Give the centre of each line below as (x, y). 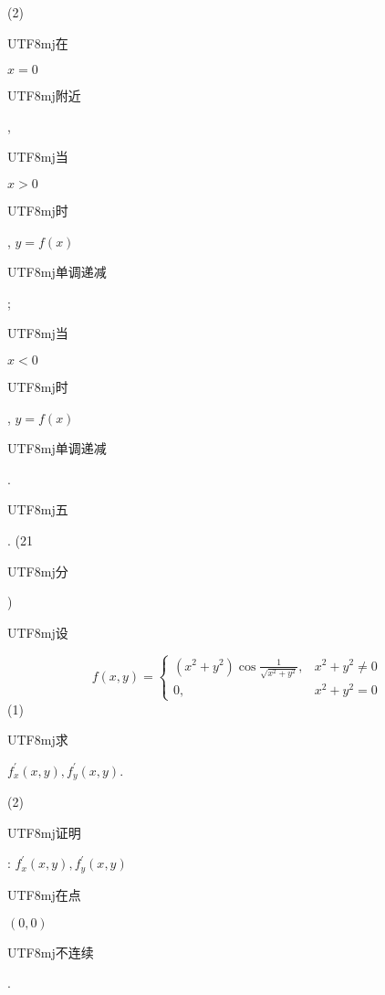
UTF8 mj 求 (38, 740)
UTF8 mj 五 (38, 509)
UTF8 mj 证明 (44, 832)
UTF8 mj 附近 (44, 95)
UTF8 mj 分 (38, 571)
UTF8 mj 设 (38, 632)
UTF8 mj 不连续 (51, 952)
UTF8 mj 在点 (44, 894)
